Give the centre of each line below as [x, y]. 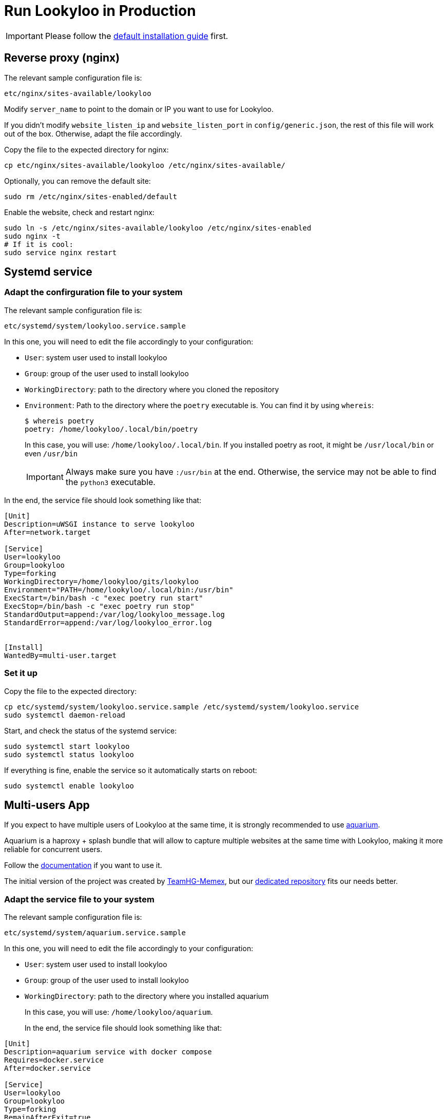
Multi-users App [47, 805]
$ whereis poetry [59, 421]
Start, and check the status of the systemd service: [91, 730]
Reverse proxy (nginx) [62, 58]
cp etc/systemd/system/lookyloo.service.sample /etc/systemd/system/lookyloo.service [182, 707]
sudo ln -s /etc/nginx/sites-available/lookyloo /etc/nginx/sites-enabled [158, 228]
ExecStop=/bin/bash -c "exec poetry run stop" [99, 606]
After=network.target [47, 532]
